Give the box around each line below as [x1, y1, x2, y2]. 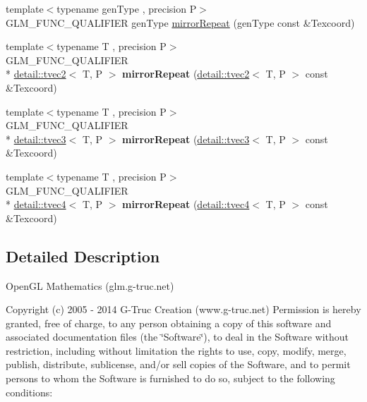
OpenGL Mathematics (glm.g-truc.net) [6, 278, 174, 293]
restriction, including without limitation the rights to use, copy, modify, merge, [6, 343, 347, 358]
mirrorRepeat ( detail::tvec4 [122, 197, 250, 212]
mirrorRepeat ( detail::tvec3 [122, 131, 250, 146]
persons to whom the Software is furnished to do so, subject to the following [6, 371, 335, 386]
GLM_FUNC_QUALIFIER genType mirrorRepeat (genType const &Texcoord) [6, 15, 355, 30]
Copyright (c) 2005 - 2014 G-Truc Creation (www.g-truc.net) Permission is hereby [6, 302, 361, 317]
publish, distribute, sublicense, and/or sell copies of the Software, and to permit [6, 357, 351, 372]
